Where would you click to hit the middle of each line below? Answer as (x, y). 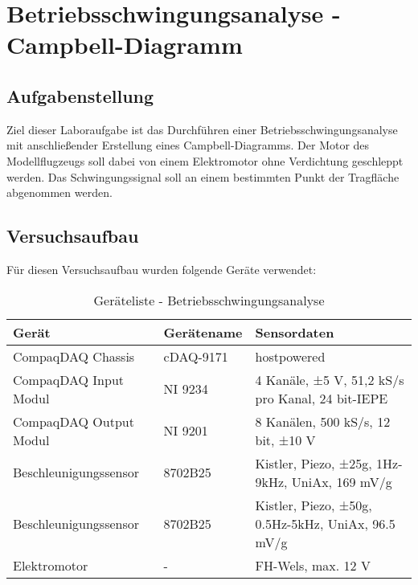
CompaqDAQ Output (74, 421)
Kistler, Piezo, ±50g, (313, 505)
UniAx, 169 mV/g (342, 481)
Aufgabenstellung (80, 95)
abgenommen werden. (59, 192)
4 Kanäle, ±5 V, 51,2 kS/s (330, 379)
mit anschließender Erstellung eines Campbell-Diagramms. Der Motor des (188, 145)
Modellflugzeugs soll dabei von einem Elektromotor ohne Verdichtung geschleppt (205, 160)
